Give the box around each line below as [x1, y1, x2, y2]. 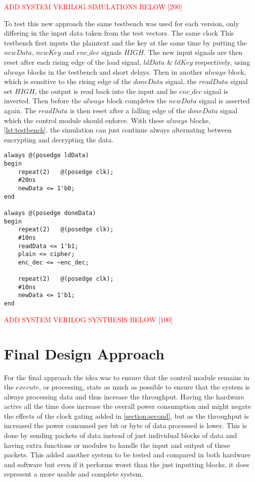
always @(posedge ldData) [4, 152, 89, 159]
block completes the [106, 95, 167, 106]
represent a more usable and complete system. [4, 469, 143, 479]
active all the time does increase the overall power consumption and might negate [4, 401, 251, 411]
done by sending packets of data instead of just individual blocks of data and [4, 430, 237, 440]
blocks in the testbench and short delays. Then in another [27, 66, 203, 77]
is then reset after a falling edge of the [70, 105, 186, 115]
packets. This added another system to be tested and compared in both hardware [4, 449, 251, 460]
